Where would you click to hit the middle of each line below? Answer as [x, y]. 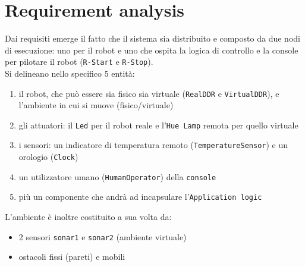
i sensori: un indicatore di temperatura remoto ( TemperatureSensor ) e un [153, 145]
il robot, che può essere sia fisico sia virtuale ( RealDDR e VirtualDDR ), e [149, 93]
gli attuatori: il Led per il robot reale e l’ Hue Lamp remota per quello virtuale [158, 125]
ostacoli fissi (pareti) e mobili [72, 257]
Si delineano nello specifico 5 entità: [70, 73]
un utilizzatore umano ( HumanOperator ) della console [117, 176]
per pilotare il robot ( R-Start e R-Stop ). [79, 62]
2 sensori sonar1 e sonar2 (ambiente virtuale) [103, 236]
